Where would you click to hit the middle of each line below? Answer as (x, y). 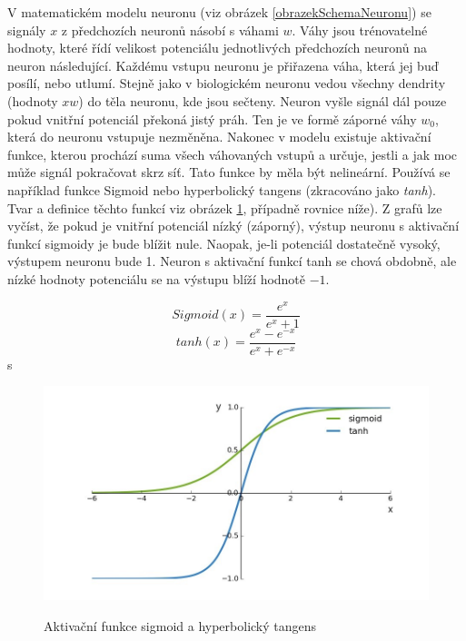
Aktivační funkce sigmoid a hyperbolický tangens (180, 625)
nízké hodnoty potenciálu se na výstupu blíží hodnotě (157, 278)
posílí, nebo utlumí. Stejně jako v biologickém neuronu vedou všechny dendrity (227, 83)
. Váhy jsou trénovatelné (360, 30)
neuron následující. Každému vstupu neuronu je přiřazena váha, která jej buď (223, 65)
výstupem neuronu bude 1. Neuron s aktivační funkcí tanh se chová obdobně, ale (232, 261)
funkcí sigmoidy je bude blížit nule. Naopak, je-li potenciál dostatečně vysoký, (224, 243)
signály (27, 30)
